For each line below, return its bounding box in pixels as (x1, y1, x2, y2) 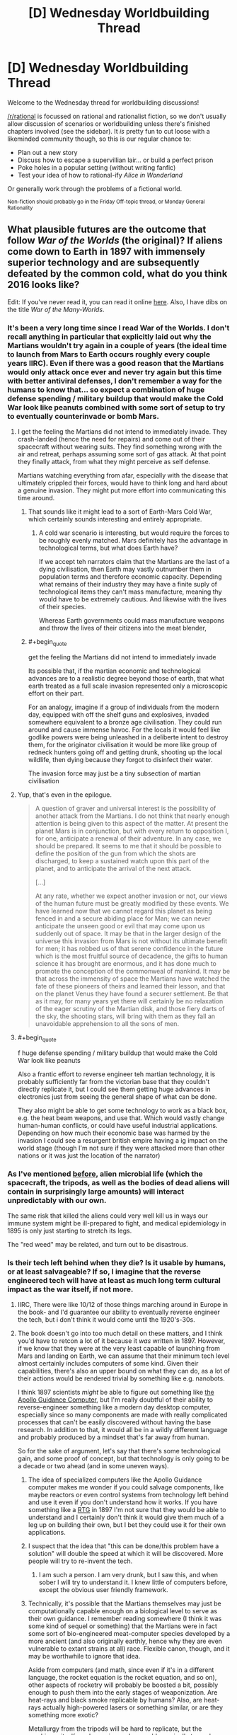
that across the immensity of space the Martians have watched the (35, 974, 230, 983)
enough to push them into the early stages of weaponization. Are (28, 1688, 218, 1697)
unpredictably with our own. (7, 1195, 107, 1205)
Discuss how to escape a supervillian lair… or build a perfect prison (17, 156, 214, 164)
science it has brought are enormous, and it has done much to (35, 959, 217, 967)
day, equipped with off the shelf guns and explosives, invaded (28, 710, 209, 719)
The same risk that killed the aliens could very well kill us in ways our (7, 1211, 208, 1220)
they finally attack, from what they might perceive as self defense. (17, 458, 211, 466)
